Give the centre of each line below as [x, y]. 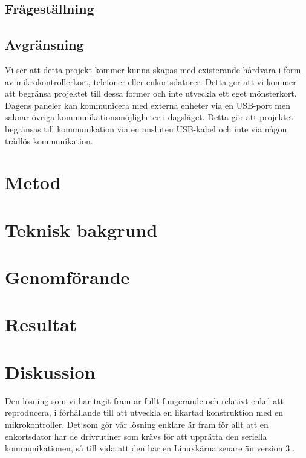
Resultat [41, 324]
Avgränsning [44, 44]
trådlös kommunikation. [49, 140]
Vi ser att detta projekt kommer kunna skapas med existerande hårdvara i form [153, 69]
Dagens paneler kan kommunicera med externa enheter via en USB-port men [148, 105]
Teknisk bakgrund [81, 229]
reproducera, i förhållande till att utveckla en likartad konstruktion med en [144, 412]
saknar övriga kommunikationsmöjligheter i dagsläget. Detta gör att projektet [149, 117]
